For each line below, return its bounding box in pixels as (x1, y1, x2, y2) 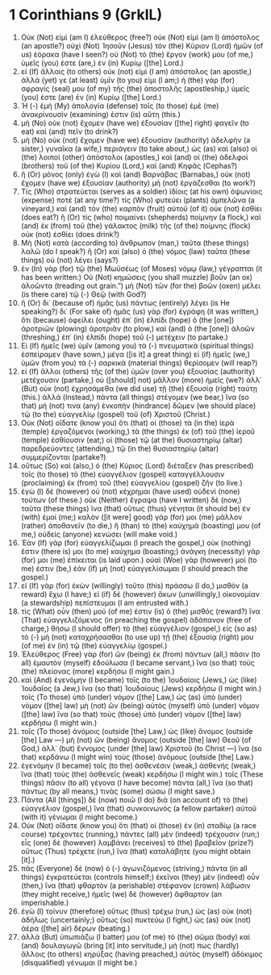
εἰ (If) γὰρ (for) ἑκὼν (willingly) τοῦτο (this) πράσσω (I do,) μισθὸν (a (20, 581, 248, 590)
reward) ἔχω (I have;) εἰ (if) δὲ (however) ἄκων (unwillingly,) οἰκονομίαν (20, 589, 261, 598)
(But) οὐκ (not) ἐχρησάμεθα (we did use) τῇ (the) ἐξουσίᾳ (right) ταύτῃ (20, 383, 257, 393)
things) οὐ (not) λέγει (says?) (20, 255, 119, 265)
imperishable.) (20, 898, 69, 907)
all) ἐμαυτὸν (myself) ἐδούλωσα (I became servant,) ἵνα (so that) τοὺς (20, 657, 255, 667)
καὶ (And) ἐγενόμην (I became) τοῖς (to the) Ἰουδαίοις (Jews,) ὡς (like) (20, 675, 257, 685)
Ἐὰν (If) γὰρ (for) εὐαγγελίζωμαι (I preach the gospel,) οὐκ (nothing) (20, 538, 252, 548)
